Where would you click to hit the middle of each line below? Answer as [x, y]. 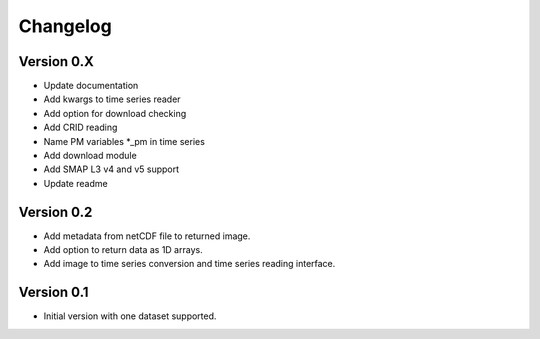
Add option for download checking [115, 113]
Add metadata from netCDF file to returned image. [147, 236]
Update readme [76, 183]
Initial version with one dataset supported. [130, 316]
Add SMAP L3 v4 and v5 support [111, 169]
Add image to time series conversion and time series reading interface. [189, 264]
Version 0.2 [55, 211]
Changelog [65, 26]
